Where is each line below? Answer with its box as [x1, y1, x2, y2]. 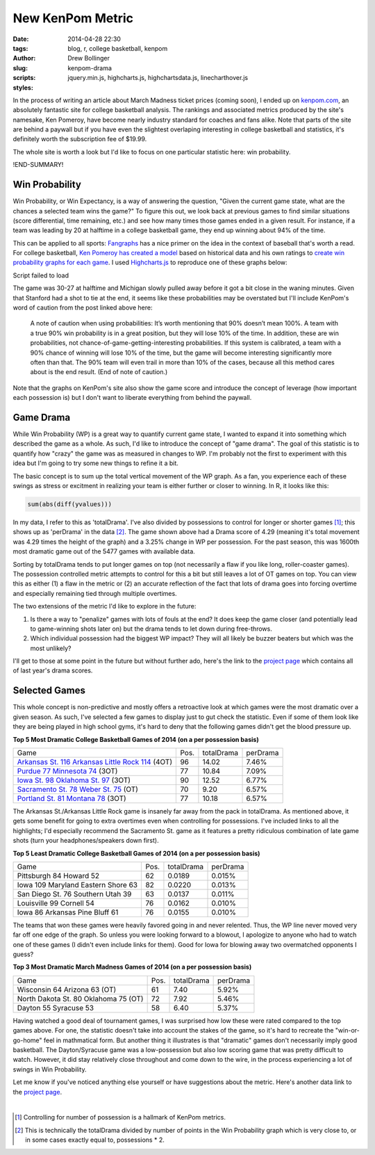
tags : [12, 44, 28, 52]
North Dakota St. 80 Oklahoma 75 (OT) [17, 994, 144, 1003]
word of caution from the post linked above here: [12, 303, 153, 312]
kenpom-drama [67, 63, 112, 72]
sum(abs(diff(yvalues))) [27, 501, 112, 508]
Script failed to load [12, 271, 69, 280]
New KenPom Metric [12, 10, 134, 26]
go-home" [12, 1036, 42, 1044]
